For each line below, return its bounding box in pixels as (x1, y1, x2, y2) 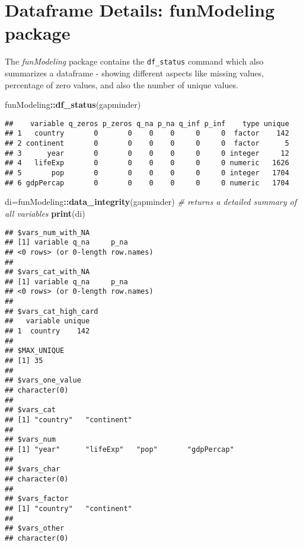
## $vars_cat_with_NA (5, 268, 90, 277)
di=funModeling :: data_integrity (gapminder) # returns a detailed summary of (5, 195, 297, 208)
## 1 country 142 (5, 327, 90, 336)
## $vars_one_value (5, 376, 81, 385)
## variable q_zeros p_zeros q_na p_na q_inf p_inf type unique (5, 119, 289, 128)
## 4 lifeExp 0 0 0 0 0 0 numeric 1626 (5, 159, 289, 168)
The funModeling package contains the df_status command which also (5, 55, 264, 68)
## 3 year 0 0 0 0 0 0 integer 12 (5, 149, 289, 158)
